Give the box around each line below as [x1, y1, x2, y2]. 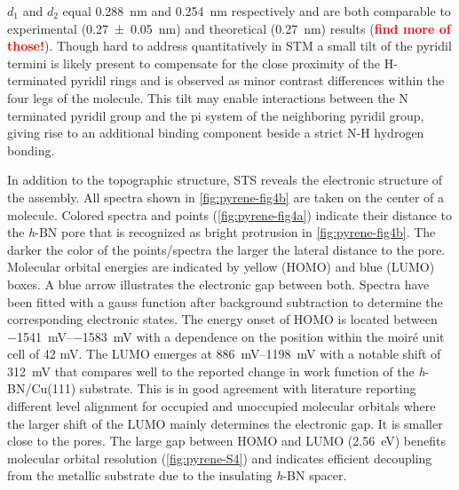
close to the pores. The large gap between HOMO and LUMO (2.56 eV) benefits [7, 431, 446, 450]
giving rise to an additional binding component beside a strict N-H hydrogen [7, 123, 424, 142]
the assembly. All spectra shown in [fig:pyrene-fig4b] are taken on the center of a [7, 187, 445, 206]
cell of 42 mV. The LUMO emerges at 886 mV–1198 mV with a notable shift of [7, 344, 441, 363]
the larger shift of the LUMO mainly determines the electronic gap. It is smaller [7, 414, 443, 432]
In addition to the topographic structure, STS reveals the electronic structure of [7, 170, 443, 189]
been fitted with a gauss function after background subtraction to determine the [7, 292, 443, 311]
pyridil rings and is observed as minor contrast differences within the [70, 71, 445, 90]
